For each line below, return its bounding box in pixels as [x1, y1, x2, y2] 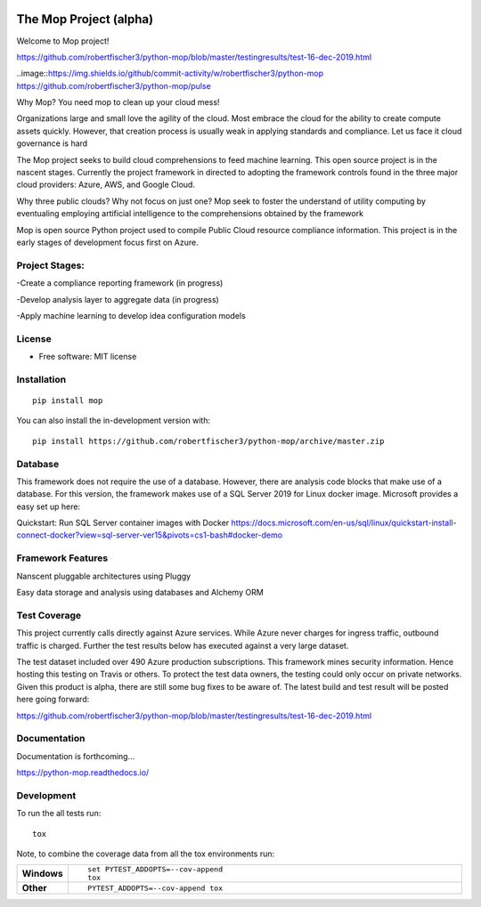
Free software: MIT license [38, 352, 137, 362]
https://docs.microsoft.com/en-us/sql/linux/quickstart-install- [231, 517, 457, 529]
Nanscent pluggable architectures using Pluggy [16, 571, 192, 581]
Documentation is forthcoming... [16, 750, 135, 761]
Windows [21, 868, 63, 880]
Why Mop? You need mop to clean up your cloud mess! [16, 97, 220, 108]
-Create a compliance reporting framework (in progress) [16, 278, 224, 288]
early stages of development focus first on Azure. [16, 237, 200, 247]
